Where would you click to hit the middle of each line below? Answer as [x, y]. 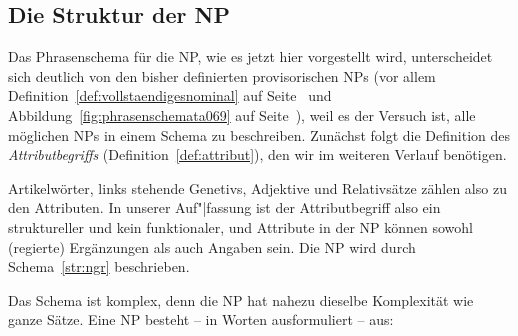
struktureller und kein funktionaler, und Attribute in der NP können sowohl [241, 226]
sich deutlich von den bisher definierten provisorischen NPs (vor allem [222, 75]
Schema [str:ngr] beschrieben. [99, 266]
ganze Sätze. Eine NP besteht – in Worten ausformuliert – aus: [201, 319]
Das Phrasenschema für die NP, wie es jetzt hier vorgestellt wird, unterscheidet [250, 56]
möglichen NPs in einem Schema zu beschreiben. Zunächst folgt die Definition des [259, 134]
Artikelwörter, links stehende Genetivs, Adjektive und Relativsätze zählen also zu [257, 187]
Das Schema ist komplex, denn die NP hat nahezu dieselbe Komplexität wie [241, 299]
